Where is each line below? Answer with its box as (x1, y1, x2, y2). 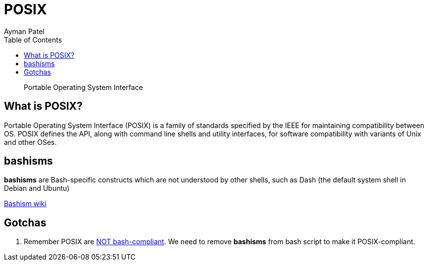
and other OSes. (4, 137, 57, 146)
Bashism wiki (4, 199, 47, 208)
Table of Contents (4, 35, 62, 44)
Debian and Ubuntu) (4, 184, 70, 193)
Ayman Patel (4, 27, 45, 36)
